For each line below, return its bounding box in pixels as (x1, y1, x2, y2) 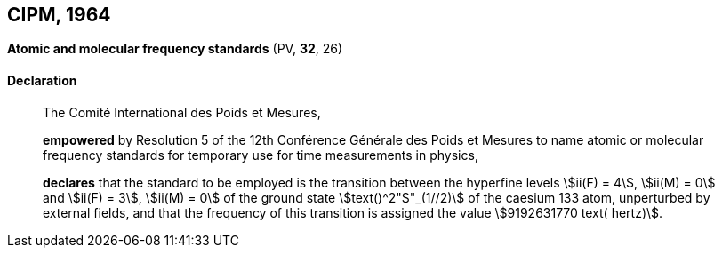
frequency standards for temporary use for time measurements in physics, (43, 147, 478, 163)
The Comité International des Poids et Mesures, (43, 104, 321, 120)
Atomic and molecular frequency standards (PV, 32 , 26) (7, 41, 343, 57)
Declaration (7, 73, 77, 89)
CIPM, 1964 (7, 4, 111, 26)
